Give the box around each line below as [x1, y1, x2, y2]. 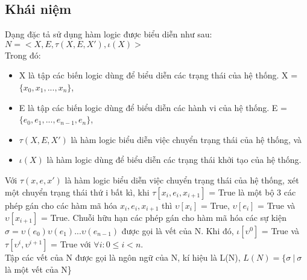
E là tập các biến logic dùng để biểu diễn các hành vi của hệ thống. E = [19, 101, 287, 113]
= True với [51, 238, 91, 250]
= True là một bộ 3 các [209, 185, 296, 198]
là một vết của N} [5, 262, 72, 275]
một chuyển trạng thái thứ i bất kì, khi [5, 185, 150, 198]
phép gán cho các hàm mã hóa [5, 199, 118, 211]
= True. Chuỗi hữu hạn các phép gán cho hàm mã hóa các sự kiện [41, 211, 286, 223]
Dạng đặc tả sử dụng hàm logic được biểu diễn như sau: [5, 28, 212, 40]
